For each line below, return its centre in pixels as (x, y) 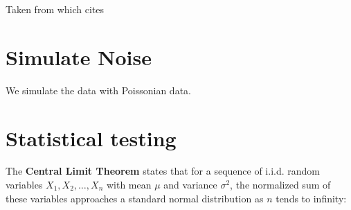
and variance (190, 185)
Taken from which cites (55, 9)
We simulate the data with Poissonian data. (98, 90)
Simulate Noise (79, 56)
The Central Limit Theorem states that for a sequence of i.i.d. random (163, 171)
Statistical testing (91, 138)
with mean (129, 185)
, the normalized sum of (280, 185)
